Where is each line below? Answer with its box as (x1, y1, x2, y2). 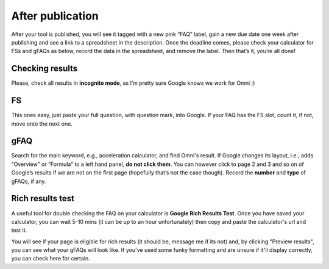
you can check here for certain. (11, 255, 91, 262)
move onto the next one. (11, 120, 73, 127)
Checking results (11, 63, 78, 74)
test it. (11, 226, 27, 234)
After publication (11, 9, 99, 23)
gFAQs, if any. (11, 178, 46, 185)
